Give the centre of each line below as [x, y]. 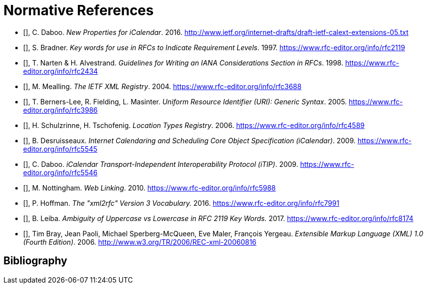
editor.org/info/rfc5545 [60, 149]
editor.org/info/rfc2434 [61, 71]
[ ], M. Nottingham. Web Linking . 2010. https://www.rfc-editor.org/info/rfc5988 [149, 188]
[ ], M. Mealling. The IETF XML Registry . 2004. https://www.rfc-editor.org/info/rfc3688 [163, 86]
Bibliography [35, 261]
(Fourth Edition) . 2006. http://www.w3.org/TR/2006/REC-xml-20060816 [140, 242]
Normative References [79, 10]
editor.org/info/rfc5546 [60, 172]
